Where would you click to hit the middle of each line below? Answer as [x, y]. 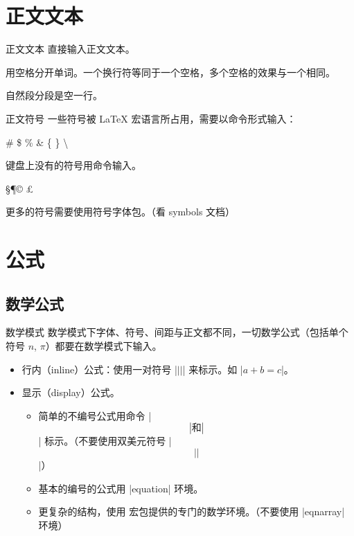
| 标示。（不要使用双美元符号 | [105, 441]
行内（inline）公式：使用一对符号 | [99, 369]
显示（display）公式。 [71, 392]
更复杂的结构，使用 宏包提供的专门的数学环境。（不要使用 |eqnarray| [192, 511]
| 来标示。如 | [213, 369]
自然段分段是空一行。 [54, 95]
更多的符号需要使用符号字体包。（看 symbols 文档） [121, 212]
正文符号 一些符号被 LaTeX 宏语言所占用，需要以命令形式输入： [151, 118]
